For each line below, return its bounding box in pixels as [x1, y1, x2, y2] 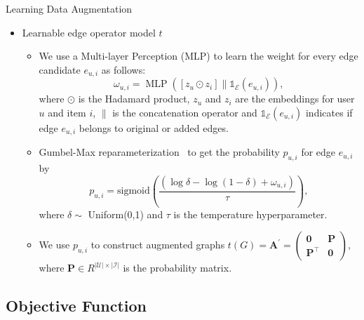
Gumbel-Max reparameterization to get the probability [39, 145, 280, 159]
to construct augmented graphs [90, 237, 225, 252]
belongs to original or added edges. [79, 120, 229, 135]
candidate [39, 62, 81, 76]
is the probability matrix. [123, 260, 232, 275]
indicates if [305, 105, 353, 119]
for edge [301, 145, 336, 159]
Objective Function [6, 295, 147, 316]
